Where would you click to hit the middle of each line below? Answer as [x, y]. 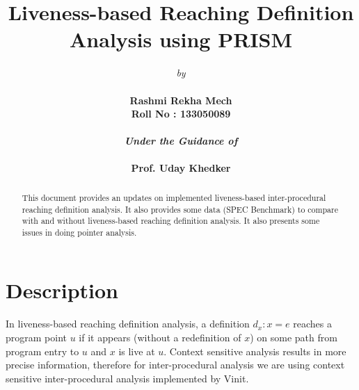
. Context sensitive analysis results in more [255, 351]
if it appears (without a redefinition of [160, 338]
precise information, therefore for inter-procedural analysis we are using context [175, 365]
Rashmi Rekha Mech [181, 100]
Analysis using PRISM [181, 39]
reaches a [312, 324]
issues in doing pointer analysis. [79, 232]
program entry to [42, 351]
